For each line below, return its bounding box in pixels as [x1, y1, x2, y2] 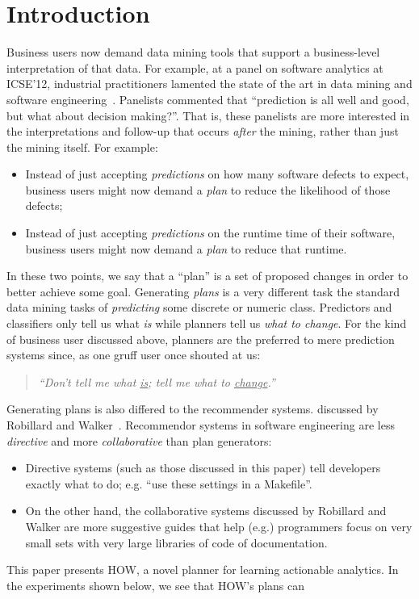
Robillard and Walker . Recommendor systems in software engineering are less [6, 417, 395, 433]
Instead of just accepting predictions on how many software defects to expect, [25, 165, 409, 182]
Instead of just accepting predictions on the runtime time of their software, [25, 224, 396, 241]
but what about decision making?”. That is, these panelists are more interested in [6, 107, 410, 124]
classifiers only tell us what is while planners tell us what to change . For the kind [6, 315, 407, 332]
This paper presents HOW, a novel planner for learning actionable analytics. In [6, 561, 399, 578]
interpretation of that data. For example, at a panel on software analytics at [6, 59, 383, 76]
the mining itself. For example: [6, 138, 158, 155]
